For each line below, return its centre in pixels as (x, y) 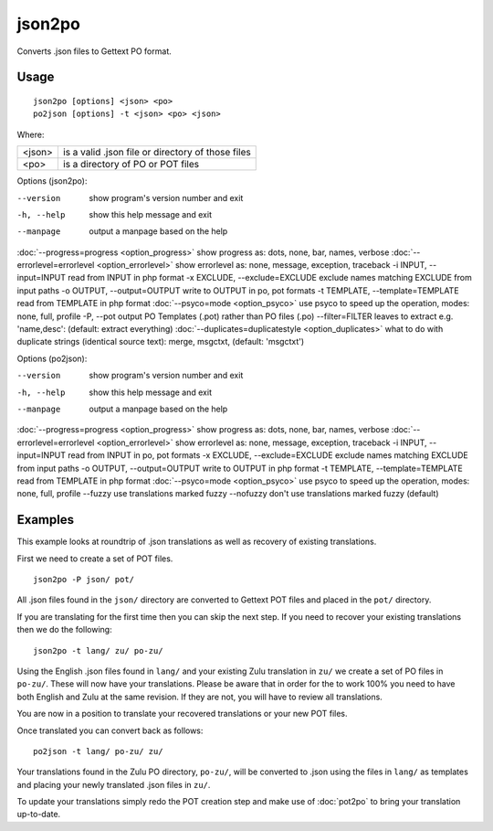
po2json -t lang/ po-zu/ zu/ (98, 751)
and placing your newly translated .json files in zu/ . (114, 784)
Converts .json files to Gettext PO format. (94, 51)
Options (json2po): (52, 181)
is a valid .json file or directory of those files (157, 153)
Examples (46, 520)
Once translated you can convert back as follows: (110, 730)
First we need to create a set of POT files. (95, 559)
